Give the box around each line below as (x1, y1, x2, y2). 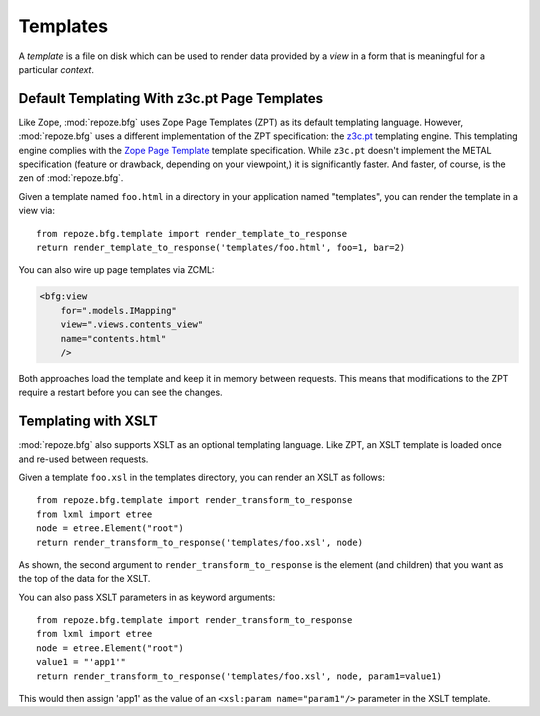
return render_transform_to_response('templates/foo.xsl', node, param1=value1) (36, 670, 443, 682)
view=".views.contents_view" (60, 319, 204, 330)
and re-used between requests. (18, 453, 149, 465)
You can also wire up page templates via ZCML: (18, 264, 215, 276)
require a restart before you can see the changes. (18, 386, 224, 399)
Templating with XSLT (18, 413, 159, 430)
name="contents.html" (60, 333, 167, 344)
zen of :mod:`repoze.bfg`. (18, 172, 124, 184)
